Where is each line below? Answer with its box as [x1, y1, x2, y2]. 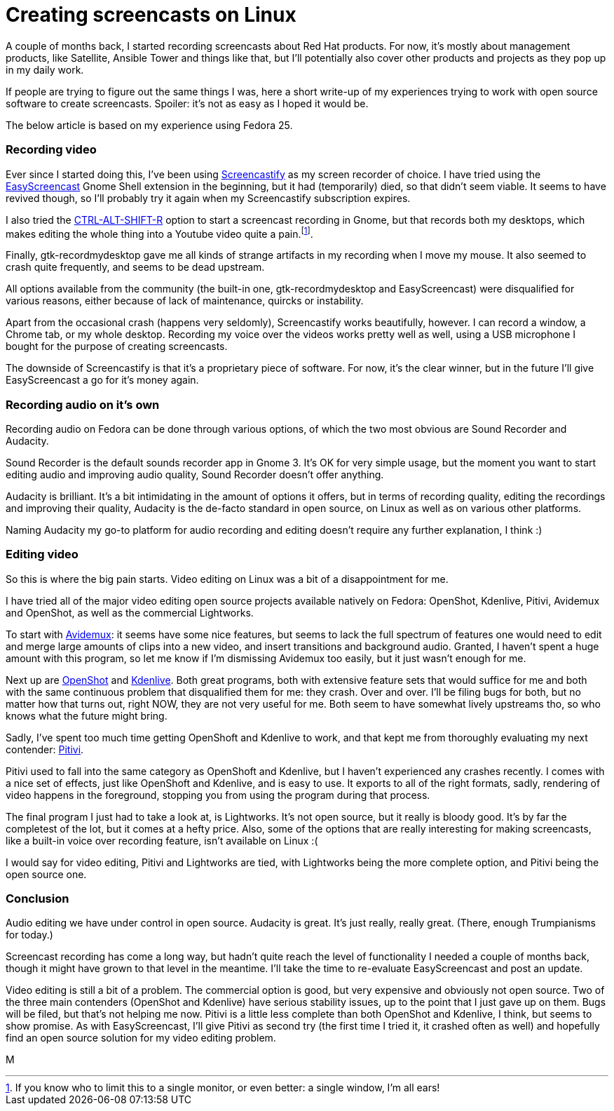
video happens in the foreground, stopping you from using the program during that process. [6, 788, 430, 801]
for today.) [6, 929, 53, 941]
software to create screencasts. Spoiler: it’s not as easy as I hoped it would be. [6, 97, 369, 109]
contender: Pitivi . [6, 743, 84, 755]
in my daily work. [6, 63, 84, 76]
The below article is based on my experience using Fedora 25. [6, 119, 293, 131]
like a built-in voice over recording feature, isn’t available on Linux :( [6, 834, 318, 847]
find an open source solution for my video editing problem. [6, 1032, 276, 1044]
